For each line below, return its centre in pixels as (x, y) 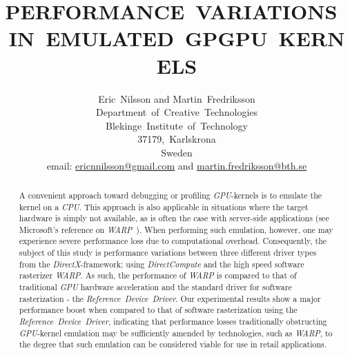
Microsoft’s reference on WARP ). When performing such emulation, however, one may (176, 229)
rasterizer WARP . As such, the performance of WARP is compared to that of (158, 275)
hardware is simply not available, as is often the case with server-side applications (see (174, 218)
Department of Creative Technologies (177, 112)
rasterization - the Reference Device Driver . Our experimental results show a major (170, 298)
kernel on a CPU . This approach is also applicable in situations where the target (164, 206)
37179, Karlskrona (177, 139)
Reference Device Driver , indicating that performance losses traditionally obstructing (173, 322)
